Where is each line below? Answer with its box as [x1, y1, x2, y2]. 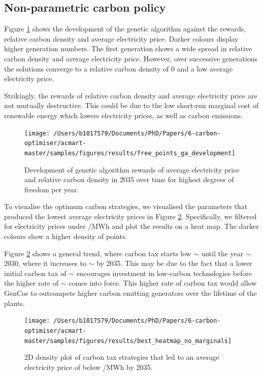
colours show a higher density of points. [4, 231, 127, 242]
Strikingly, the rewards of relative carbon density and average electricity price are [4, 90, 257, 100]
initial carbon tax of [4, 267, 67, 278]
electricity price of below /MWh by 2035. [24, 361, 153, 372]
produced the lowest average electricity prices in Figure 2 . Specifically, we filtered [4, 211, 257, 221]
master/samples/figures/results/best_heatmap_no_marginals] [24, 337, 232, 345]
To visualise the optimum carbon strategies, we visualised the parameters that [4, 201, 247, 212]
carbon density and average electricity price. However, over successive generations [4, 53, 258, 63]
